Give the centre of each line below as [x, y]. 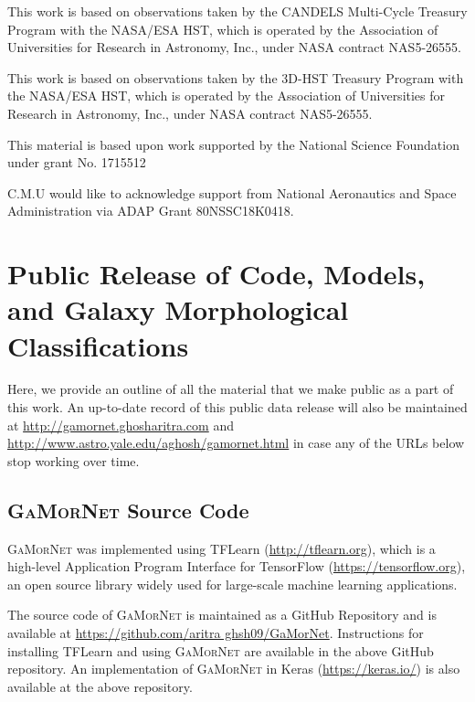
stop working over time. [74, 460]
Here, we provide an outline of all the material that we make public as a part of [231, 389]
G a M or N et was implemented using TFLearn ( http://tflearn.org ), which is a [222, 548]
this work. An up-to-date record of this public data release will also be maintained [237, 407]
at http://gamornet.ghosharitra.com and [121, 425]
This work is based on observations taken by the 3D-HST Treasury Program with [236, 77]
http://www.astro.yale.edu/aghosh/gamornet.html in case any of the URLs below [236, 443]
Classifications [98, 345]
